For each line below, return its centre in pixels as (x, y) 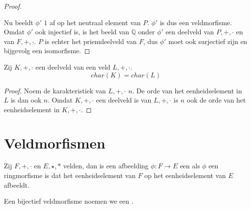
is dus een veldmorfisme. (196, 22)
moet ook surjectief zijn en (208, 41)
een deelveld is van (124, 100)
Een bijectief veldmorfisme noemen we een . (69, 201)
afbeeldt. (17, 185)
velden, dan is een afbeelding (106, 166)
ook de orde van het (216, 100)
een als (190, 166)
